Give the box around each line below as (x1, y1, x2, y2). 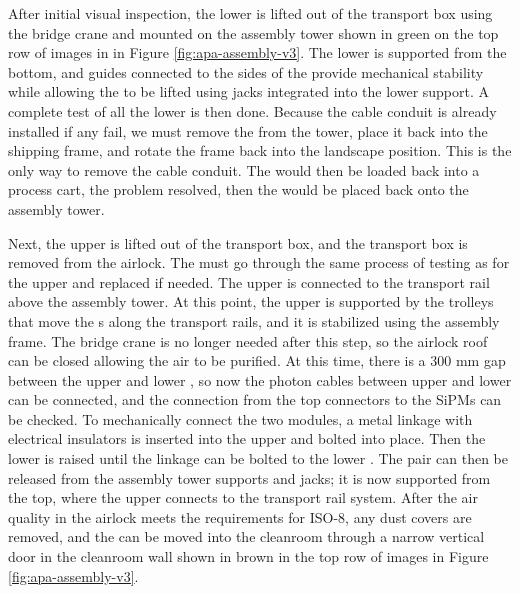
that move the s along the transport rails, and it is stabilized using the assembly (8, 310, 500, 331)
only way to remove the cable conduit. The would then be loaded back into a (8, 159, 480, 180)
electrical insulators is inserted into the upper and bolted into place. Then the (8, 428, 486, 449)
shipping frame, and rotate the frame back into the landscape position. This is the (8, 140, 512, 161)
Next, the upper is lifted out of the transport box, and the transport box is (8, 232, 468, 253)
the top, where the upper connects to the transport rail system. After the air (8, 487, 478, 508)
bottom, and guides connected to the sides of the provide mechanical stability (8, 61, 484, 82)
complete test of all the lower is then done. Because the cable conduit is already (8, 100, 497, 121)
